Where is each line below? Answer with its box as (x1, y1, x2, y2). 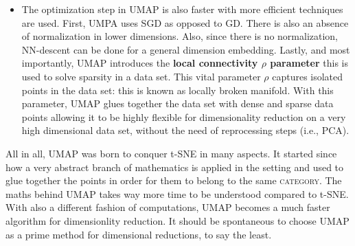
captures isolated (272, 69, 343, 83)
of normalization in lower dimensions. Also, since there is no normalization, (21, 29, 339, 43)
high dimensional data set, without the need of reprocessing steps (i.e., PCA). (21, 123, 350, 137)
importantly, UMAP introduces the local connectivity (21, 56, 258, 70)
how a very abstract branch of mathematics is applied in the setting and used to (5, 159, 344, 174)
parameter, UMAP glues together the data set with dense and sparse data (21, 96, 334, 111)
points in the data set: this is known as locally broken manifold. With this (21, 82, 334, 97)
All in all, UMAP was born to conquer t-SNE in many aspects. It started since (5, 146, 337, 160)
